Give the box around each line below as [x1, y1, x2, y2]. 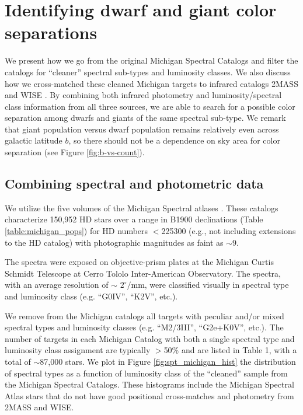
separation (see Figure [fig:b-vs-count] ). [5, 146, 145, 158]
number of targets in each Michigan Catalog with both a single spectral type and [5, 332, 295, 344]
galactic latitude [5, 134, 62, 147]
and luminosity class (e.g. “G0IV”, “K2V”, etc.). [5, 290, 178, 302]
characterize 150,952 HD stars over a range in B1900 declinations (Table [5, 213, 263, 225]
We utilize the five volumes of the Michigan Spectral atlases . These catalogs [5, 201, 278, 214]
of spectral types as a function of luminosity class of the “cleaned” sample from [5, 367, 288, 379]
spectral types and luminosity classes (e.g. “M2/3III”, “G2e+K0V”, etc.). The [5, 321, 284, 333]
